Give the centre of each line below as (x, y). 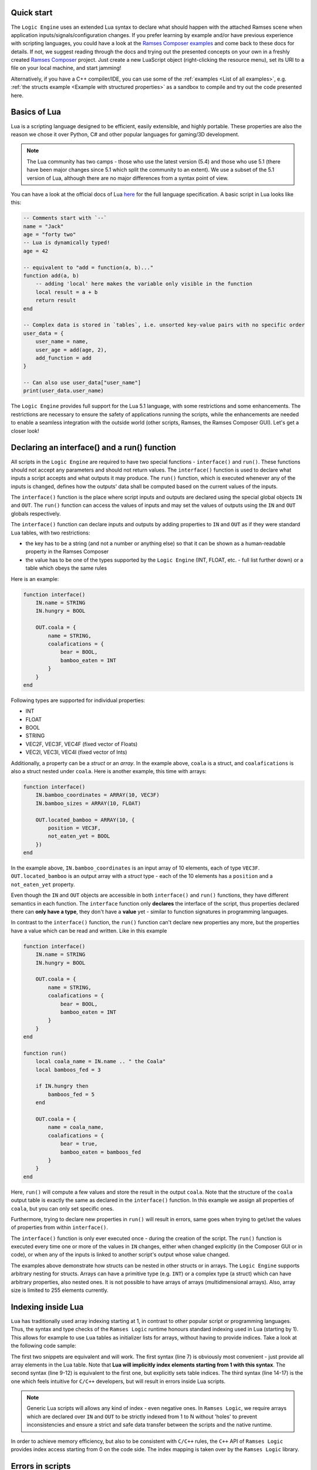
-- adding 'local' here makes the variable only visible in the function (144, 284)
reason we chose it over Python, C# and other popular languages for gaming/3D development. (125, 134)
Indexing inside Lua (47, 1307)
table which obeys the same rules (66, 568)
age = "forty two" (50, 235)
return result (56, 300)
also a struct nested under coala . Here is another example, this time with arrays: (109, 771)
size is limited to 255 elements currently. (60, 1290)
